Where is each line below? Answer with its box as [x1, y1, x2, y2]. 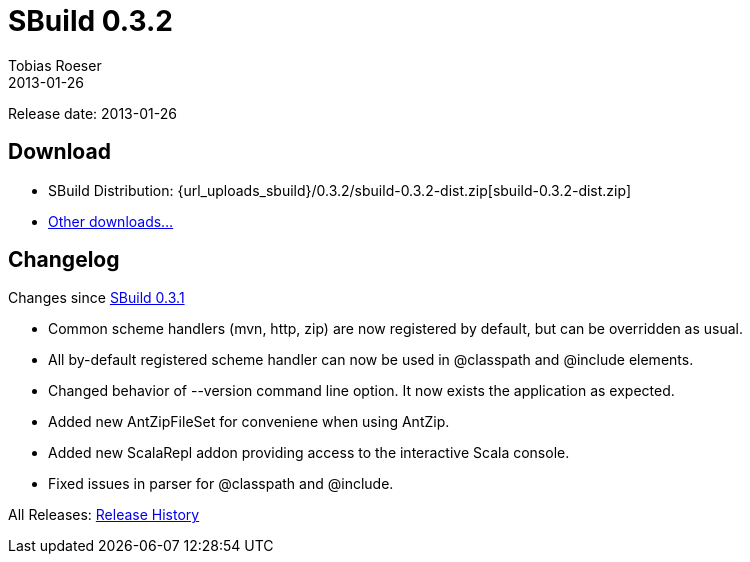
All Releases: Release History [8, 506, 200, 524]
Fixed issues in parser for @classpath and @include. [48, 475, 394, 493]
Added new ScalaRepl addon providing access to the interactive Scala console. [48, 444, 570, 462]
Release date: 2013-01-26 [8, 104, 177, 122]
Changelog [8, 247, 120, 273]
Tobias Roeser [8, 56, 102, 74]
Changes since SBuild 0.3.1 [8, 289, 185, 307]
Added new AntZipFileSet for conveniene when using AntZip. [48, 413, 450, 431]
